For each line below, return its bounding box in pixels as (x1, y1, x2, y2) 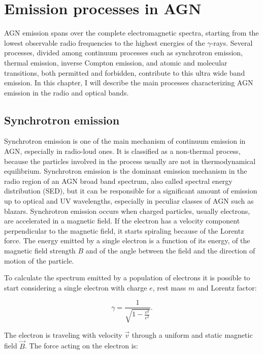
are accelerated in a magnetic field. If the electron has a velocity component (4, 215, 240, 226)
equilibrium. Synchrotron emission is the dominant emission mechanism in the (4, 166, 247, 176)
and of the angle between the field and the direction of (85, 245, 255, 256)
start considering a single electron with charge (4, 282, 147, 293)
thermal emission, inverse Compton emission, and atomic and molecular (4, 57, 227, 68)
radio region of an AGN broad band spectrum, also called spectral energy (4, 175, 233, 186)
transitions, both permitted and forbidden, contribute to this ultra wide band (4, 67, 245, 78)
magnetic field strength (4, 245, 76, 256)
